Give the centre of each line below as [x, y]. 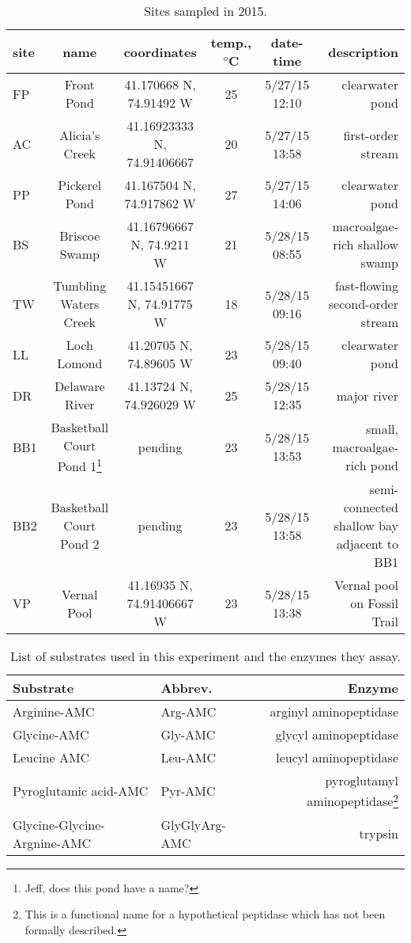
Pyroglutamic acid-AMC [81, 791]
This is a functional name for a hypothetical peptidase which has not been [205, 914]
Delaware [79, 386]
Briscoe [80, 235]
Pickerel [80, 185]
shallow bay [366, 526]
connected [371, 508]
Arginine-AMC [54, 712]
